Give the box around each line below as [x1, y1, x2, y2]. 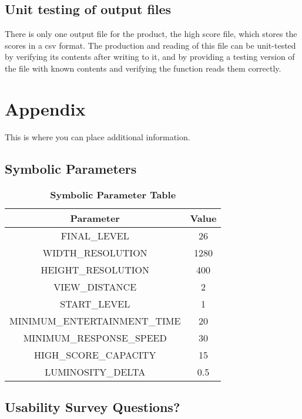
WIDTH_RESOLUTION [42, 245, 147, 259]
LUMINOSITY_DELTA [45, 364, 146, 379]
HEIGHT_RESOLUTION [41, 262, 149, 276]
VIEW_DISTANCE [53, 279, 137, 293]
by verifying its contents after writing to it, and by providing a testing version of [5, 50, 295, 63]
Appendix [5, 96, 86, 120]
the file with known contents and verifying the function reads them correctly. [5, 62, 281, 74]
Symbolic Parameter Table [50, 187, 176, 201]
